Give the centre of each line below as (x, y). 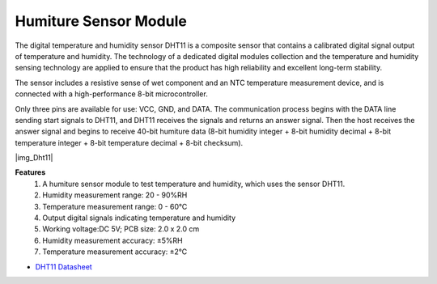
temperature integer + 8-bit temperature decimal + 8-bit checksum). (129, 142)
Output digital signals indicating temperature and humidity (139, 218)
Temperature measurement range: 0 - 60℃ (115, 206)
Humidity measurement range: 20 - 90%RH (115, 195)
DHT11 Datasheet (64, 266)
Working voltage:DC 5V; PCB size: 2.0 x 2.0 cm (121, 229)
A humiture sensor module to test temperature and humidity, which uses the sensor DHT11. (194, 184)
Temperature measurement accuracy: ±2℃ (115, 252)
